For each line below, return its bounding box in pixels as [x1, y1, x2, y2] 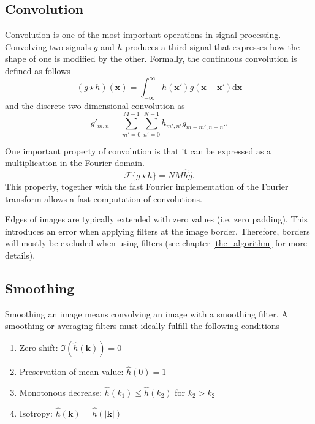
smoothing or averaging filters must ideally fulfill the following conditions [5, 319, 280, 332]
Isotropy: [19, 406, 53, 419]
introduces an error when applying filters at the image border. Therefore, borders [5, 224, 310, 237]
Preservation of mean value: [19, 365, 124, 378]
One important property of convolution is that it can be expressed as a [5, 144, 271, 157]
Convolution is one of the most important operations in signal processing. [5, 28, 281, 41]
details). [5, 248, 36, 261]
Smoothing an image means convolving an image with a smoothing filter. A [5, 307, 288, 320]
